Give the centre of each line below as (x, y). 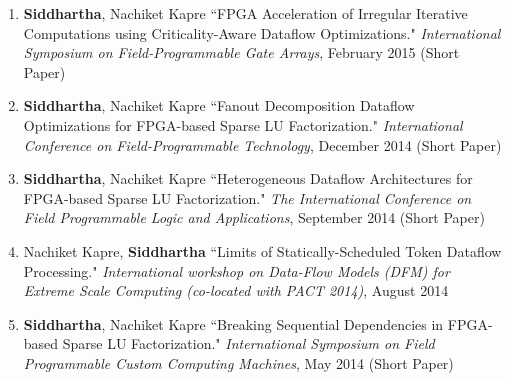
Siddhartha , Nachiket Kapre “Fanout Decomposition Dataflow (219, 105)
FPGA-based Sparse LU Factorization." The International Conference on (247, 197)
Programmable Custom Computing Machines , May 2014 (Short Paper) (238, 362)
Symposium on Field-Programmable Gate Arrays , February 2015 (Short (241, 52)
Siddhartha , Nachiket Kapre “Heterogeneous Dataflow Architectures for (248, 178)
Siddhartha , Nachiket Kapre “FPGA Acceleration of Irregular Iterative (245, 13)
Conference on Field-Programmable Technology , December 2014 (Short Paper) (262, 144)
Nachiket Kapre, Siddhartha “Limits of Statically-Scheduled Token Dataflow (262, 250)
